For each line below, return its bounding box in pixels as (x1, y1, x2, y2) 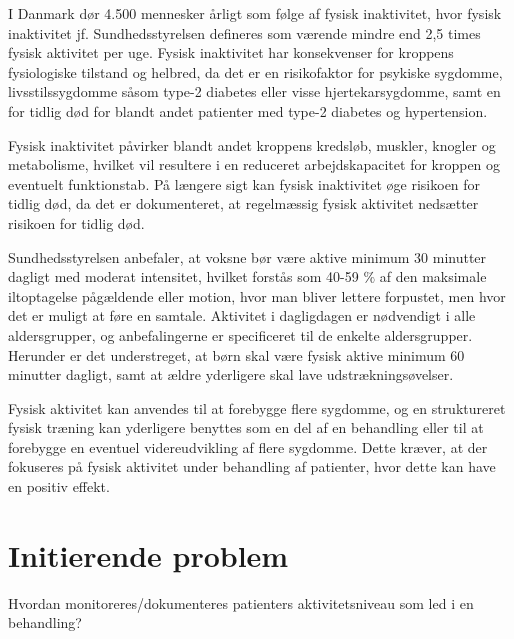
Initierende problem (8, 534, 289, 575)
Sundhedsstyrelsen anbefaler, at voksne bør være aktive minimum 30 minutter (8, 246, 487, 267)
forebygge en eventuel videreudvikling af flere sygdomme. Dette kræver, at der (8, 436, 488, 457)
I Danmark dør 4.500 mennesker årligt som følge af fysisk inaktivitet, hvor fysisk (8, 3, 502, 23)
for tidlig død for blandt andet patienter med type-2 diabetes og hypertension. (8, 100, 488, 121)
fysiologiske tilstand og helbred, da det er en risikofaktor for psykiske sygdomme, (8, 61, 503, 82)
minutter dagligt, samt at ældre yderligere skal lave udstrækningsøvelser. (8, 364, 454, 385)
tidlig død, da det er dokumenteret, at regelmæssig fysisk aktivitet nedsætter (8, 193, 479, 214)
